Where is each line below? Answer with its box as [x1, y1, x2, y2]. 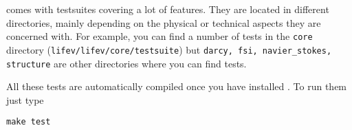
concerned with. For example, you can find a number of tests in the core [6, 29, 313, 43]
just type [6, 92, 44, 107]
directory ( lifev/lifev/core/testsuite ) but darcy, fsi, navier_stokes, [6, 42, 332, 56]
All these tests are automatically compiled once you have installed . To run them [6, 79, 347, 94]
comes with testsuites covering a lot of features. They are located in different [6, 2, 329, 16]
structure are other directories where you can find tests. [6, 56, 247, 70]
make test [6, 117, 51, 127]
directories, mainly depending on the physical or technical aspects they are [6, 15, 321, 30]
